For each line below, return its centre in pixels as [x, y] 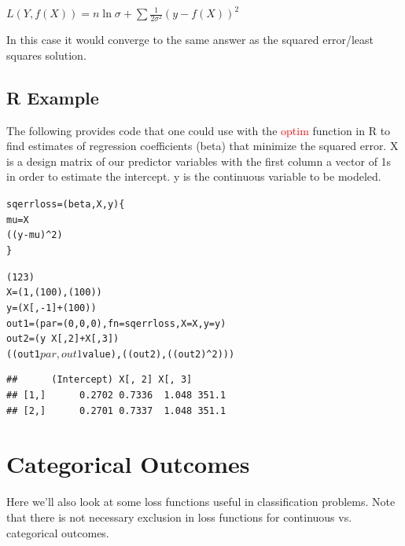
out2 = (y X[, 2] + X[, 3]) [63, 339]
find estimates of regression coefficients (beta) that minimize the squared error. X [202, 146]
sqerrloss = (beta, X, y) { [66, 204]
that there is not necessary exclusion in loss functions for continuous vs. [179, 517]
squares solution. [46, 55]
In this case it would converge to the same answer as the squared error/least [190, 40]
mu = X [18, 220]
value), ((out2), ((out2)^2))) [158, 354]
